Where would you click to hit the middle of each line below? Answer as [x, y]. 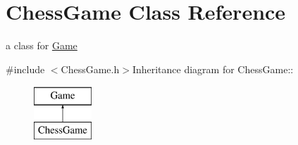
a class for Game [42, 45]
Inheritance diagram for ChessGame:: [213, 69]
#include [25, 69]
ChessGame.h [90, 69]
